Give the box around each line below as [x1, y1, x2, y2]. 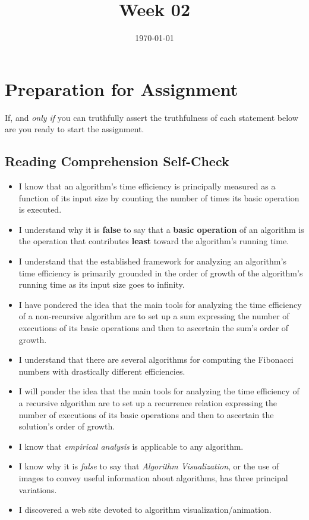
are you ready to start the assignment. [5, 123, 144, 135]
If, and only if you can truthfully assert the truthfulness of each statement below [5, 111, 298, 123]
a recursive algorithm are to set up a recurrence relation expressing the [18, 396, 278, 409]
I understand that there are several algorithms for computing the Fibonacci [18, 353, 294, 366]
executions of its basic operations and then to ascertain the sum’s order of [18, 321, 289, 334]
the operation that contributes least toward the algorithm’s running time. [18, 235, 289, 247]
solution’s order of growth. [18, 420, 115, 432]
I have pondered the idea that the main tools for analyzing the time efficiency [18, 298, 302, 310]
